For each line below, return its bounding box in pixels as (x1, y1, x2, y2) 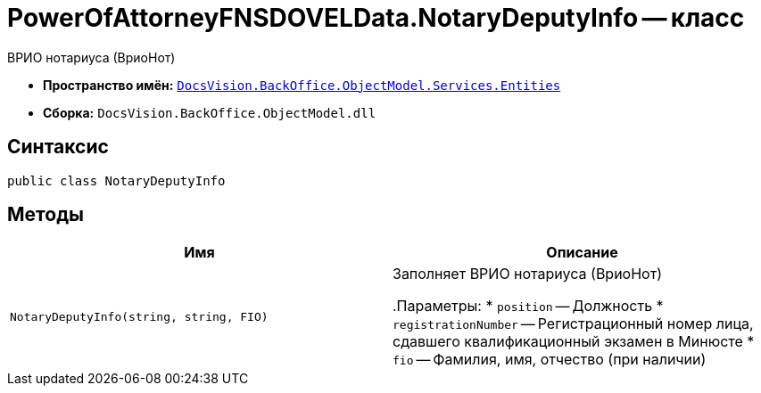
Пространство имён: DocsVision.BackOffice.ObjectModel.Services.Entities (43, 77, 561, 93)
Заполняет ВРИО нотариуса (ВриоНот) (393, 265, 662, 283)
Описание (546, 243, 618, 262)
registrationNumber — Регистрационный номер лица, (393, 315, 754, 333)
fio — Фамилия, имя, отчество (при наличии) (393, 350, 707, 369)
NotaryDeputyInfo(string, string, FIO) (10, 309, 269, 323)
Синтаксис (7, 135, 109, 159)
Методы (7, 203, 84, 226)
